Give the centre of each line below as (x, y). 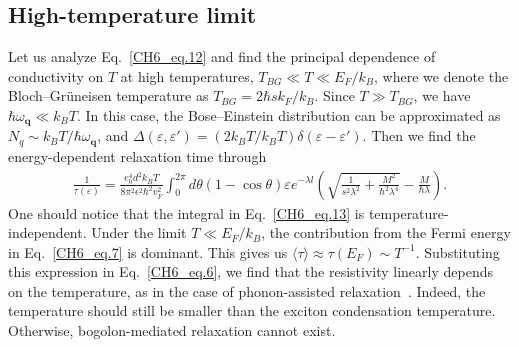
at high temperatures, (187, 75)
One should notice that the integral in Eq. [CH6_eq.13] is (186, 212)
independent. (47, 232)
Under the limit (139, 232)
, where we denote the (441, 75)
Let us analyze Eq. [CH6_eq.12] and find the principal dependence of (222, 56)
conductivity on (56, 75)
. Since (334, 95)
